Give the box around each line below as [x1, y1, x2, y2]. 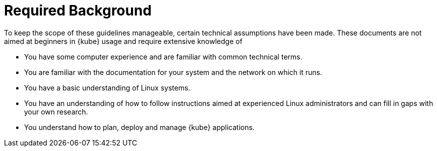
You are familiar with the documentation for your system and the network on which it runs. [24, 67, 322, 76]
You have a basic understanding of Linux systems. [24, 83, 191, 92]
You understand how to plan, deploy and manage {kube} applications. [24, 122, 255, 131]
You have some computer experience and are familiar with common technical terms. [24, 52, 303, 61]
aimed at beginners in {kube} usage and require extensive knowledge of [4, 36, 243, 45]
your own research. [24, 107, 88, 116]
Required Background [4, 2, 152, 19]
